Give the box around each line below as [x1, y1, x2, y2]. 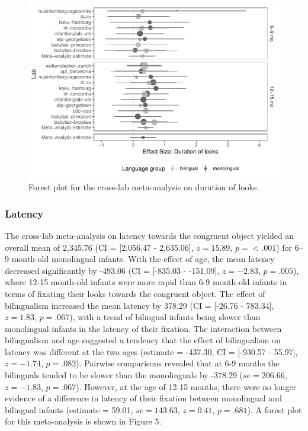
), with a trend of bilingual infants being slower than [69, 311, 261, 323]
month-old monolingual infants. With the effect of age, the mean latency [11, 253, 275, 265]
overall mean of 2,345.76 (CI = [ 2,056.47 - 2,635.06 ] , [5, 241, 194, 253]
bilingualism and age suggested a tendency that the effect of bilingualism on [5, 334, 281, 346]
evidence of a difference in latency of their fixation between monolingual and [5, 392, 282, 404]
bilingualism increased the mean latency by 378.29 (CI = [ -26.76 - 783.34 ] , [5, 299, 274, 311]
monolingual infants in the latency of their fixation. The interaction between [5, 322, 282, 334]
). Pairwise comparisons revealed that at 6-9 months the [76, 357, 280, 369]
